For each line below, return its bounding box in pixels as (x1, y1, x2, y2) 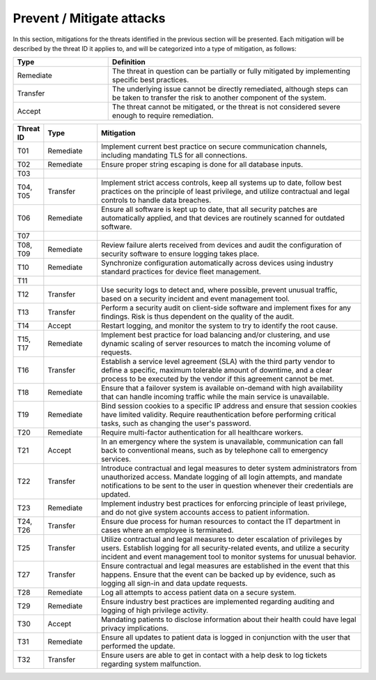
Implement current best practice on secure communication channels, (101, 142, 327, 151)
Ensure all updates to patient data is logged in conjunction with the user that (101, 633, 351, 642)
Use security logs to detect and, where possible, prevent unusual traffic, (101, 285, 338, 295)
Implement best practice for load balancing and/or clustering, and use (101, 330, 330, 340)
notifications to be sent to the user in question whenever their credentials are (101, 481, 354, 491)
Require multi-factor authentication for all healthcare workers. (101, 428, 304, 437)
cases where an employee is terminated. (101, 525, 234, 535)
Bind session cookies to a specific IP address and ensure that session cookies (101, 401, 357, 411)
